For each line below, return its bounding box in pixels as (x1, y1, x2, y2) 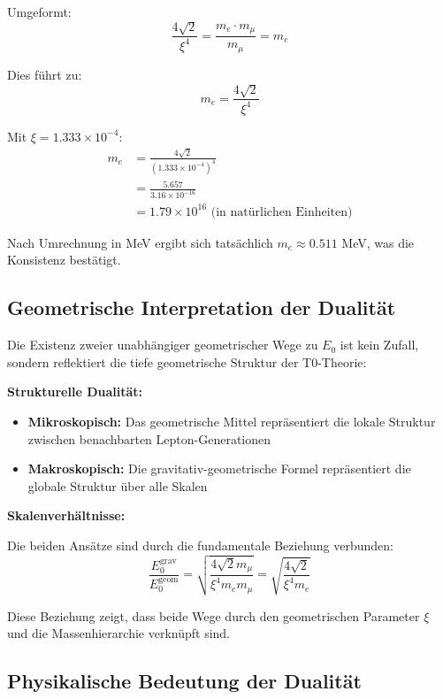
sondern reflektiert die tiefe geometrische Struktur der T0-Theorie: (7, 352, 367, 371)
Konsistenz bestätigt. (7, 250, 121, 269)
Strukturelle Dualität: (7, 382, 143, 401)
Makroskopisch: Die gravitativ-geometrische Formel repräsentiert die (27, 459, 411, 478)
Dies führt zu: (7, 65, 82, 83)
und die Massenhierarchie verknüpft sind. (7, 624, 230, 642)
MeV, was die (341, 233, 415, 251)
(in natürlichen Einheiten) (210, 205, 353, 219)
